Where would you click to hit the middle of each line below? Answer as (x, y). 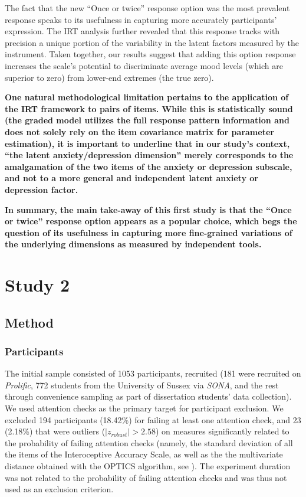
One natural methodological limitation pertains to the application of (147, 97)
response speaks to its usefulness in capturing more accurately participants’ (141, 19)
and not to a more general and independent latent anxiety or (131, 178)
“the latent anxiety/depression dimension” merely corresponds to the (149, 155)
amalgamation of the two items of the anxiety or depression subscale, (149, 166)
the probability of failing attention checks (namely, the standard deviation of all (149, 442)
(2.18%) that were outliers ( (55, 431)
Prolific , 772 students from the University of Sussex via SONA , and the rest (142, 385)
